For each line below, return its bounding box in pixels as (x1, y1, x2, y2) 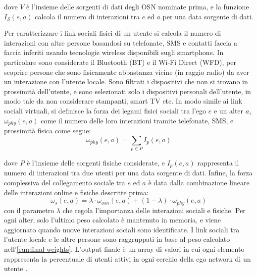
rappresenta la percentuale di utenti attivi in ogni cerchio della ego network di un (4, 253, 251, 264)
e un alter (213, 105, 244, 115)
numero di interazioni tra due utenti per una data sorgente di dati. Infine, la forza (4, 167, 253, 178)
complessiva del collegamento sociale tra (4, 177, 125, 187)
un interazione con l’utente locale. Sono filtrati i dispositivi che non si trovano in (4, 76, 248, 87)
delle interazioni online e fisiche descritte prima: (4, 187, 149, 197)
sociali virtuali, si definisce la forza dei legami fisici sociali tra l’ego (4, 105, 206, 115)
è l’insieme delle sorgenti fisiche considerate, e (26, 157, 165, 167)
